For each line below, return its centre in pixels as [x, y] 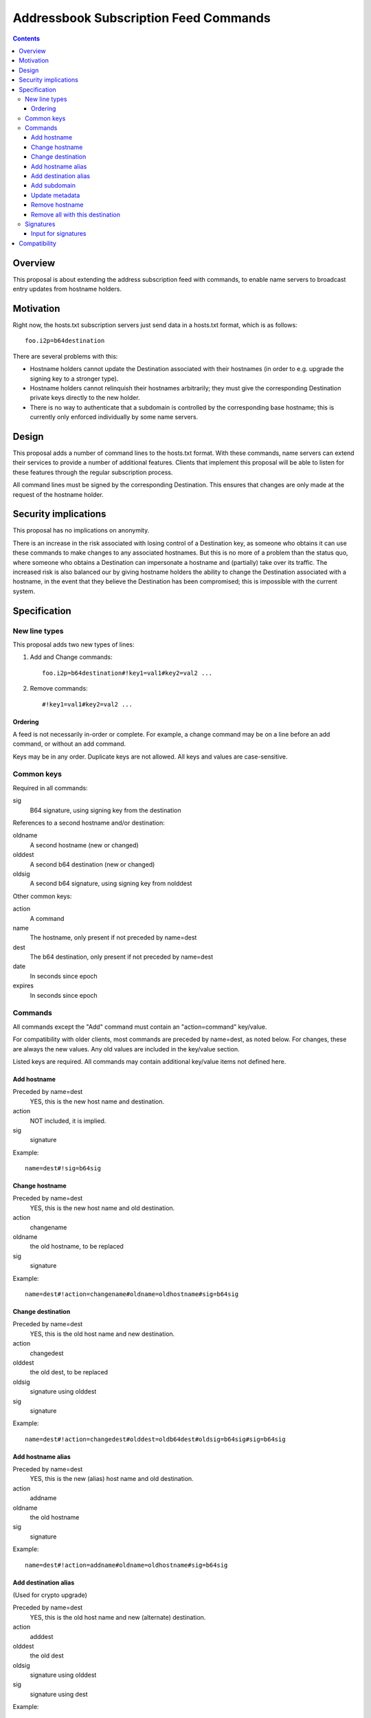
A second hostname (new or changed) [84, 845]
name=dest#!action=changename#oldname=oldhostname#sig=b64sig [132, 1294]
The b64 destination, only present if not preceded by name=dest [122, 957]
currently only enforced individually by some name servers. [114, 417]
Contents [26, 38]
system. [24, 591]
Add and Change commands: [71, 657]
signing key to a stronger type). [74, 379]
